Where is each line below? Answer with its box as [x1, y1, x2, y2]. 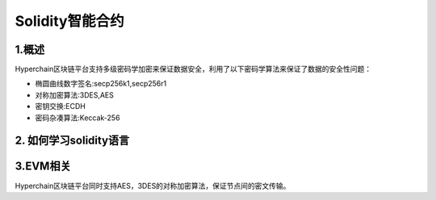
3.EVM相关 [15, 160, 72, 173]
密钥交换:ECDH [35, 102, 86, 111]
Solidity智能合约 [15, 12, 124, 30]
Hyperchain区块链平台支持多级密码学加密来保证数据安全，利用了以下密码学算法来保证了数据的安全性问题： [15, 65, 371, 74]
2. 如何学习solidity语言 [15, 134, 130, 148]
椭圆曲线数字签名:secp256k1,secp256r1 [35, 79, 167, 89]
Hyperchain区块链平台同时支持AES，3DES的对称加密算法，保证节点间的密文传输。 [15, 181, 291, 190]
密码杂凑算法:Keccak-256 [35, 113, 120, 123]
